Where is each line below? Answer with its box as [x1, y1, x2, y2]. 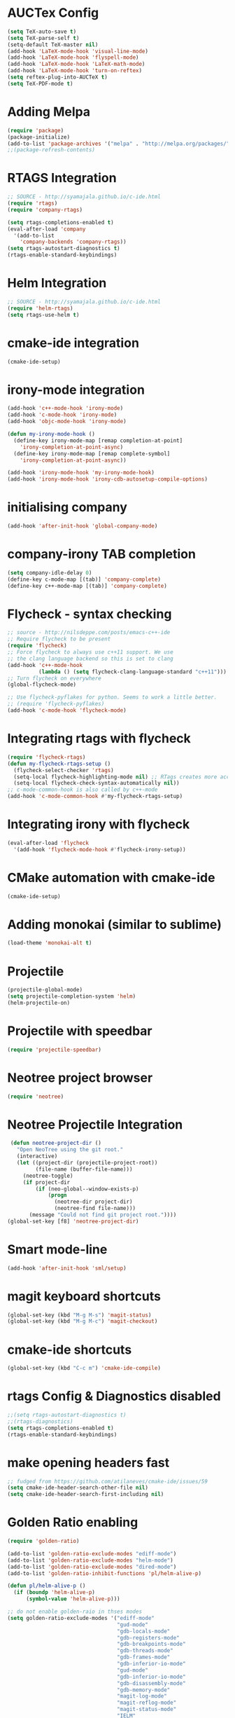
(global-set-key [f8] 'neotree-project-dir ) [7, 1218, 139, 1225]
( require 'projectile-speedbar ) [7, 1046, 101, 1053]
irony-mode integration [7, 382, 145, 397]
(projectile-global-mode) [7, 987, 83, 994]
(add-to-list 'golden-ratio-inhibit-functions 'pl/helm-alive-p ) [7, 1569, 201, 1577]
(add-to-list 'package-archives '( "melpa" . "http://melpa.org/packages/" [7, 140, 230, 147]
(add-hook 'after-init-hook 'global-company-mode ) [7, 523, 158, 530]
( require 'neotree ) [7, 1093, 64, 1100]
